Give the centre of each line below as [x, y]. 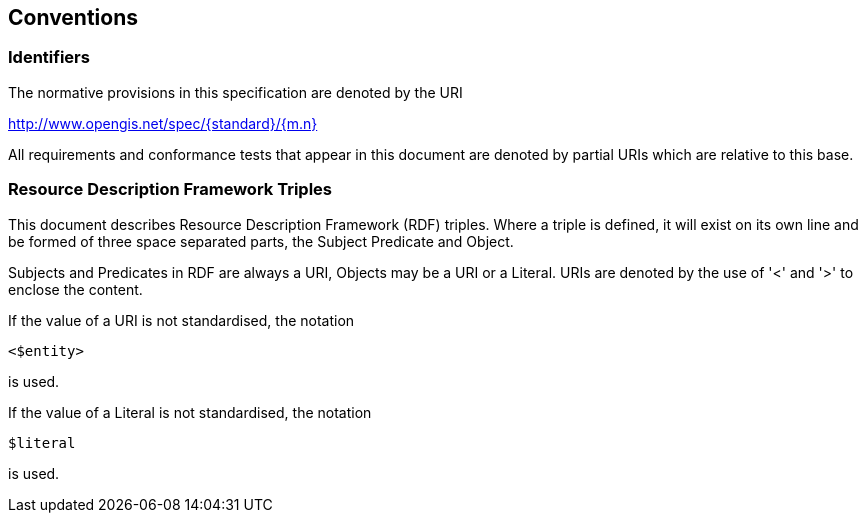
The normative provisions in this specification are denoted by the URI [235, 92]
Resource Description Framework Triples [170, 189]
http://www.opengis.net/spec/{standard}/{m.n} [163, 123]
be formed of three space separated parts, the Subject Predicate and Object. [261, 241]
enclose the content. [75, 289]
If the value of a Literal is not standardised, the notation [190, 412]
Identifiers [49, 57]
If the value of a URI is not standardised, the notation [181, 320]
